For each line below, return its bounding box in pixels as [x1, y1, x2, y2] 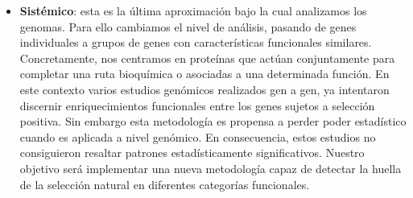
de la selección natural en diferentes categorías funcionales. [19, 175, 310, 192]
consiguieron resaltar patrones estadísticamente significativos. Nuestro [19, 144, 365, 161]
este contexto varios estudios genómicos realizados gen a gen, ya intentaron [19, 80, 390, 97]
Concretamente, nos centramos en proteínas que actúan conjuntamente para [19, 49, 395, 66]
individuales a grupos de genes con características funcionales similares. [19, 34, 372, 51]
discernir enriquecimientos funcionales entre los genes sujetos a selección [19, 97, 375, 113]
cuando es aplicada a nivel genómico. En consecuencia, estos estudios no [19, 128, 376, 145]
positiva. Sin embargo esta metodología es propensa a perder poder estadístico [19, 113, 407, 130]
